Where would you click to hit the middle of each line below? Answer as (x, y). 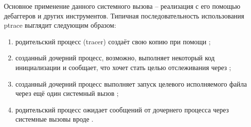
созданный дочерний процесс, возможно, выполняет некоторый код (115, 58)
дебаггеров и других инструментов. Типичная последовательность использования (124, 15)
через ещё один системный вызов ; (67, 93)
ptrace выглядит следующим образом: (60, 25)
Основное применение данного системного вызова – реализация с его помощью (122, 6)
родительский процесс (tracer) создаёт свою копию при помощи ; (113, 41)
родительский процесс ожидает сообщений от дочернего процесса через (122, 109)
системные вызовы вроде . (54, 119)
